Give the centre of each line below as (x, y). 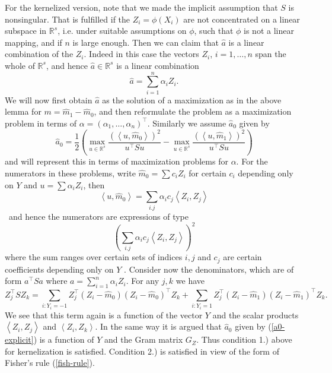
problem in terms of (41, 123)
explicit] (19, 339)
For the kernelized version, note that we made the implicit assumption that (141, 7)
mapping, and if (33, 42)
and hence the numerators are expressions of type (99, 216)
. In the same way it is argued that (158, 326)
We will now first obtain (49, 99)
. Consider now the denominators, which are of (209, 269)
